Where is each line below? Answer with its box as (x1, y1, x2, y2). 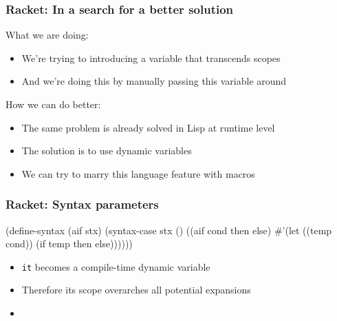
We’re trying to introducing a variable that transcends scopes (21, 50, 281, 65)
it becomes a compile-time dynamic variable (21, 259, 210, 273)
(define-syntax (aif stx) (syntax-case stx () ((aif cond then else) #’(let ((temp (6, 222, 332, 237)
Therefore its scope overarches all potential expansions (21, 282, 251, 297)
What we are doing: (6, 28, 89, 42)
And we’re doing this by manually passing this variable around (21, 74, 287, 88)
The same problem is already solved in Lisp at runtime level (21, 120, 275, 134)
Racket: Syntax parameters (6, 196, 159, 213)
